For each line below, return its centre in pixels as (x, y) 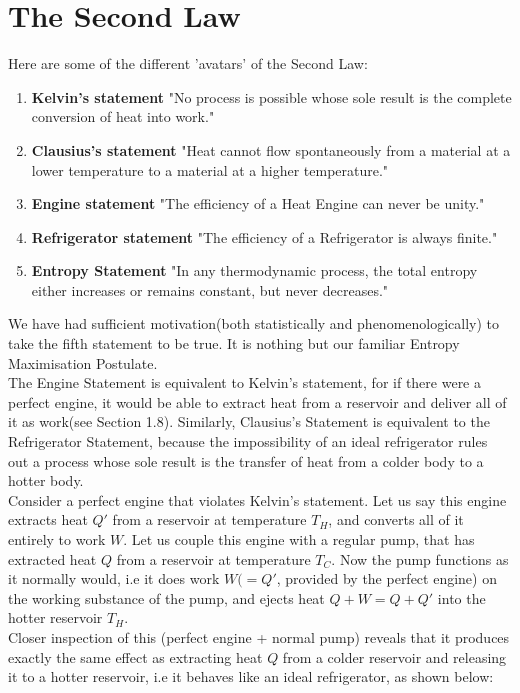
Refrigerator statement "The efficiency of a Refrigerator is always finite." (264, 236)
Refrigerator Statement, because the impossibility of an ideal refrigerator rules (248, 441)
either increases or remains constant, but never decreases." (210, 289)
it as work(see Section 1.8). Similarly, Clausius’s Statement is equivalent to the (249, 421)
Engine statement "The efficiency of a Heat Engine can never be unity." (258, 203)
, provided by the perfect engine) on (386, 578)
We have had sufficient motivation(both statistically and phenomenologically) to (254, 323)
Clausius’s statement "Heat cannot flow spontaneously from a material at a (271, 149)
